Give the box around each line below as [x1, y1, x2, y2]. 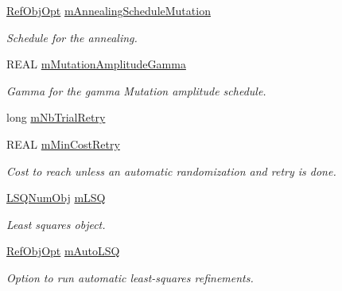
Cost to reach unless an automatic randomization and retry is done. [6, 162, 336, 179]
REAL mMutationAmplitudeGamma [6, 56, 186, 72]
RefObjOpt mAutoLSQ [6, 242, 120, 259]
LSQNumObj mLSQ [6, 189, 106, 206]
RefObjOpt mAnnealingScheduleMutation [6, 2, 211, 18]
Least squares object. [6, 215, 106, 232]
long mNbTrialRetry [6, 109, 106, 126]
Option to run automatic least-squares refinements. [6, 269, 254, 285]
